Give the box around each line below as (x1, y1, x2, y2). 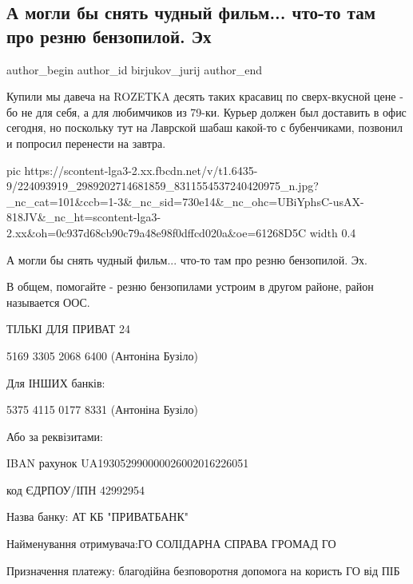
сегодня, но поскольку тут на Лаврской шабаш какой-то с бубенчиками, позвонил (6, 119, 403, 136)
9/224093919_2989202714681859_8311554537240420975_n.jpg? (6, 177, 319, 194)
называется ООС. (6, 293, 90, 310)
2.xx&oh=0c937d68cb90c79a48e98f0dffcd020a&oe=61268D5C (6, 224, 307, 240)
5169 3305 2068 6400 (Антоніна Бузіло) (6, 347, 198, 364)
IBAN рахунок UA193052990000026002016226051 (6, 455, 249, 471)
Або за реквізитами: (6, 427, 103, 444)
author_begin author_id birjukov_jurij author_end (6, 61, 262, 77)
